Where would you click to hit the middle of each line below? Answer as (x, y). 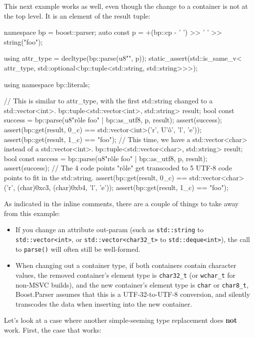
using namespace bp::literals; (47, 84)
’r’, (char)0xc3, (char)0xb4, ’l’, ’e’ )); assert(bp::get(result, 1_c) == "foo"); (117, 187)
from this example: (32, 213)
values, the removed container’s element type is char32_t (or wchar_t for (125, 275)
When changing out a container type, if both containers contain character (126, 265)
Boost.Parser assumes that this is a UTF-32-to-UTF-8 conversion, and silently (133, 294)
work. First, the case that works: (53, 329)
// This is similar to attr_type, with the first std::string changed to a (108, 101)
